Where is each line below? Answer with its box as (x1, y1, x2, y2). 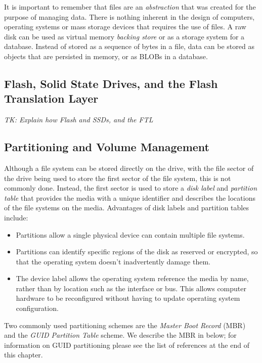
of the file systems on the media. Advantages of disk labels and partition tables (4, 202, 249, 213)
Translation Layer (4, 90, 99, 106)
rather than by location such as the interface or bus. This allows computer (16, 283, 246, 293)
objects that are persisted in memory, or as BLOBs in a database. (4, 51, 208, 61)
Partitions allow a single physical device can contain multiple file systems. (16, 229, 245, 240)
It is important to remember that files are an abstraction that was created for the (4, 2, 256, 12)
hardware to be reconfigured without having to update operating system (16, 293, 240, 303)
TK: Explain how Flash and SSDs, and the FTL (4, 114, 153, 125)
